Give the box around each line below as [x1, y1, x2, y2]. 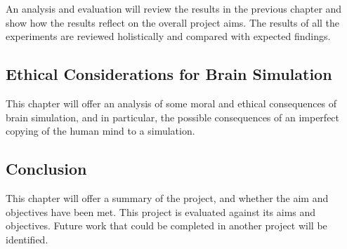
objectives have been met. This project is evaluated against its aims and [6, 204, 316, 219]
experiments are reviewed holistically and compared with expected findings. [6, 29, 331, 43]
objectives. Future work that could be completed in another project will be [6, 218, 327, 233]
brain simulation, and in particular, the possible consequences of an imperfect [6, 109, 340, 124]
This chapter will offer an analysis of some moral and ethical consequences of [6, 95, 337, 110]
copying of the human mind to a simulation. [6, 123, 195, 138]
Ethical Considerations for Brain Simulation [6, 63, 332, 85]
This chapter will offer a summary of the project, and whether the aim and [6, 190, 329, 205]
